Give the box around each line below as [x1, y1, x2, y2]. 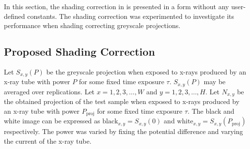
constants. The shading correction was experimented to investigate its [27, 11, 234, 21]
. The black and [187, 105, 234, 116]
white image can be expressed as [4, 116, 100, 126]
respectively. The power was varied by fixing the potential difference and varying [4, 126, 243, 136]
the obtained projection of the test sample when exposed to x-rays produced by [4, 96, 240, 106]
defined [4, 11, 25, 21]
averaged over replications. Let [4, 86, 95, 96]
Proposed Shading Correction [4, 44, 155, 59]
